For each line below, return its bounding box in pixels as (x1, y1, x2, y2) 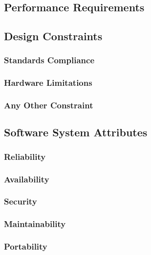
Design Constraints (4, 28, 103, 44)
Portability (4, 240, 47, 253)
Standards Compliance (4, 54, 95, 66)
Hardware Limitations (4, 76, 92, 89)
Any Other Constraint (4, 99, 93, 111)
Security (4, 195, 37, 207)
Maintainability (4, 218, 66, 230)
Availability (4, 173, 49, 185)
